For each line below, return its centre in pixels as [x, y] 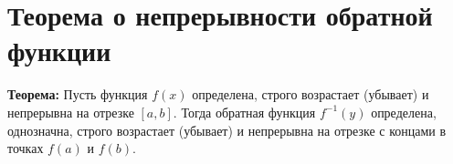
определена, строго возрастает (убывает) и [311, 94]
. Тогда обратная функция [244, 112]
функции [59, 51]
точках [26, 148]
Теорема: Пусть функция [78, 94]
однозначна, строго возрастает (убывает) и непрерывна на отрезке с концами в [227, 130]
